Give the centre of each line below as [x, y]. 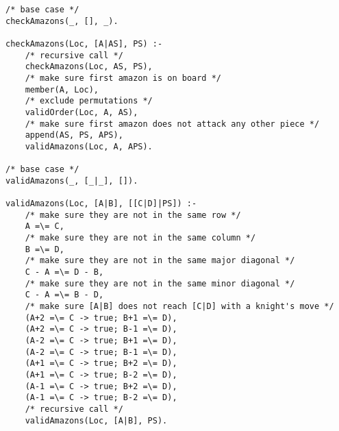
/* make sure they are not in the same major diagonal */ [160, 261]
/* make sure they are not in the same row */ [133, 215]
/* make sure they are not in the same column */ [140, 238]
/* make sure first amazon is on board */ [123, 78]
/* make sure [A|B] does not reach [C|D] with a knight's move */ [179, 307]
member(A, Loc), [62, 89]
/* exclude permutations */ [89, 101]
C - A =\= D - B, [64, 272]
